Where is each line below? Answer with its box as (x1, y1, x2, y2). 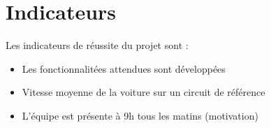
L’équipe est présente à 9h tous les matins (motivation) (22, 108, 258, 122)
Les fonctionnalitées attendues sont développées (22, 61, 226, 76)
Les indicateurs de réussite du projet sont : (6, 38, 189, 52)
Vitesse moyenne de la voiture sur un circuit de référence (22, 85, 265, 99)
